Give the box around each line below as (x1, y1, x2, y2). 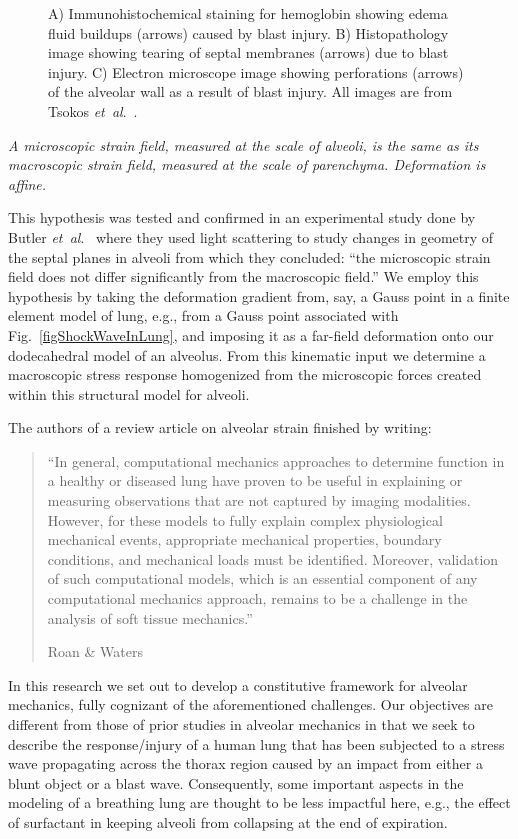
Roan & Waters (47, 641, 143, 662)
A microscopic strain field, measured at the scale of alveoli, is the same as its (8, 134, 479, 155)
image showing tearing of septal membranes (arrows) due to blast (48, 42, 449, 63)
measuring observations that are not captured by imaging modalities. (47, 490, 471, 511)
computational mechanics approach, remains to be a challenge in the (47, 588, 468, 609)
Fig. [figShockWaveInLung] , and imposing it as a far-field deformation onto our (8, 324, 494, 345)
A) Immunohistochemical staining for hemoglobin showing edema (48, 3, 448, 23)
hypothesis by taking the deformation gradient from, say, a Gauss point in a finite (8, 285, 510, 306)
